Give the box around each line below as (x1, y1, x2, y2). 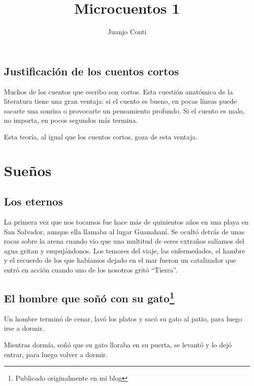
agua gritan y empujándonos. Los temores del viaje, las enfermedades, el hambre (4, 245, 245, 255)
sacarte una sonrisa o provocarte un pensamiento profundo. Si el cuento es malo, (4, 105, 245, 115)
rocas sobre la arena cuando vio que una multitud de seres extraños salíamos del (4, 236, 244, 246)
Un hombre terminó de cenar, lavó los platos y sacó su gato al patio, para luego (4, 313, 242, 323)
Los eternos (4, 194, 63, 209)
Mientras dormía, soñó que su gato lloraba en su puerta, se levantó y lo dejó (4, 340, 232, 350)
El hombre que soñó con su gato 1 (4, 289, 175, 306)
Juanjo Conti (107, 26, 147, 37)
